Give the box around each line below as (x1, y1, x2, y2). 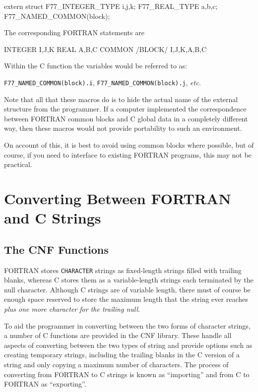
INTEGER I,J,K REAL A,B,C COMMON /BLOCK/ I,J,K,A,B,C (4, 44, 207, 54)
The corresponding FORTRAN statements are (4, 27, 144, 38)
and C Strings (4, 208, 101, 228)
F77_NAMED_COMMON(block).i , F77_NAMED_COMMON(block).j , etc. (4, 77, 201, 87)
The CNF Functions (4, 241, 109, 257)
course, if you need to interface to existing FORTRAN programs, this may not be (4, 149, 252, 160)
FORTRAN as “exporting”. (4, 379, 86, 389)
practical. (4, 159, 32, 169)
